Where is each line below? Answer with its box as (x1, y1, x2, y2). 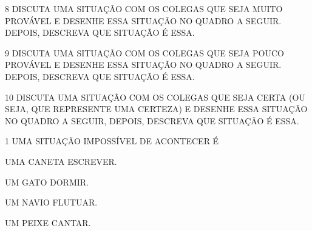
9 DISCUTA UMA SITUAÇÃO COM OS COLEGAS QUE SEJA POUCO (5, 46, 284, 59)
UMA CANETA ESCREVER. (5, 155, 117, 167)
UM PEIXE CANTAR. (5, 216, 91, 229)
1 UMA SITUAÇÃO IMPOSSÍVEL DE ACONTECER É (5, 135, 219, 147)
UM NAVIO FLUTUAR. (5, 196, 98, 209)
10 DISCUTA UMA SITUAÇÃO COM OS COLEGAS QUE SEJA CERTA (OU (5, 90, 305, 103)
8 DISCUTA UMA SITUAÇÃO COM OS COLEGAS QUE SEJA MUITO (5, 2, 283, 15)
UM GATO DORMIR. (5, 175, 89, 188)
